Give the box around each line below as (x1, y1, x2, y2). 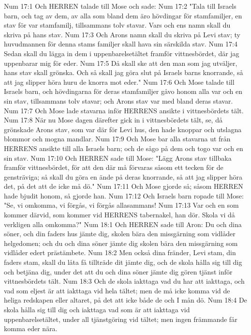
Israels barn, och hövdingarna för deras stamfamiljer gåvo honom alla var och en (4, 86, 242, 96)
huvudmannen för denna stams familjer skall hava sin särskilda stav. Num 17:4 (4, 39, 237, 49)
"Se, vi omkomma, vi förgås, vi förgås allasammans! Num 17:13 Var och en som (4, 200, 239, 210)
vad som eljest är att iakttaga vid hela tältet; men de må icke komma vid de (4, 285, 230, 295)
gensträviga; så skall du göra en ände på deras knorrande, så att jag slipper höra (4, 171, 243, 182)
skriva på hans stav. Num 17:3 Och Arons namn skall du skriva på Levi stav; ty (4, 29, 240, 39)
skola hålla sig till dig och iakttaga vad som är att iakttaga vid (4, 305, 190, 314)
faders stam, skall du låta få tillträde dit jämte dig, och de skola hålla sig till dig (4, 257, 242, 267)
